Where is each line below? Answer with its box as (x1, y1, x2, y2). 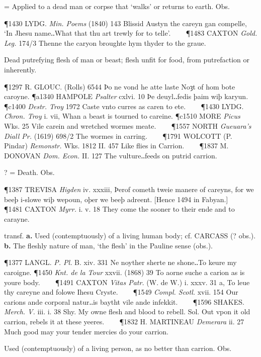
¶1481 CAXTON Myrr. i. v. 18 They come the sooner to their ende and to (4, 204, 235, 214)
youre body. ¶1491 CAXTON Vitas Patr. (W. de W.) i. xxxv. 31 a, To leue (4, 277, 250, 287)
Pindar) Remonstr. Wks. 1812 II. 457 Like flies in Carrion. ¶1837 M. (4, 140, 229, 151)
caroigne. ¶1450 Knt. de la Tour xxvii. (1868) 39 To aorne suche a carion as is (4, 267, 245, 278)
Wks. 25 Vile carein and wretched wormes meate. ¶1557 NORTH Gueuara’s (4, 120, 251, 131)
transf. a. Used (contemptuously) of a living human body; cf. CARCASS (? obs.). (4, 230, 256, 241)
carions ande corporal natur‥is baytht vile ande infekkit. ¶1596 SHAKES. (4, 296, 244, 307)
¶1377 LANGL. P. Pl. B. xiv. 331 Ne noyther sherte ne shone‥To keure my (4, 257, 237, 267)
